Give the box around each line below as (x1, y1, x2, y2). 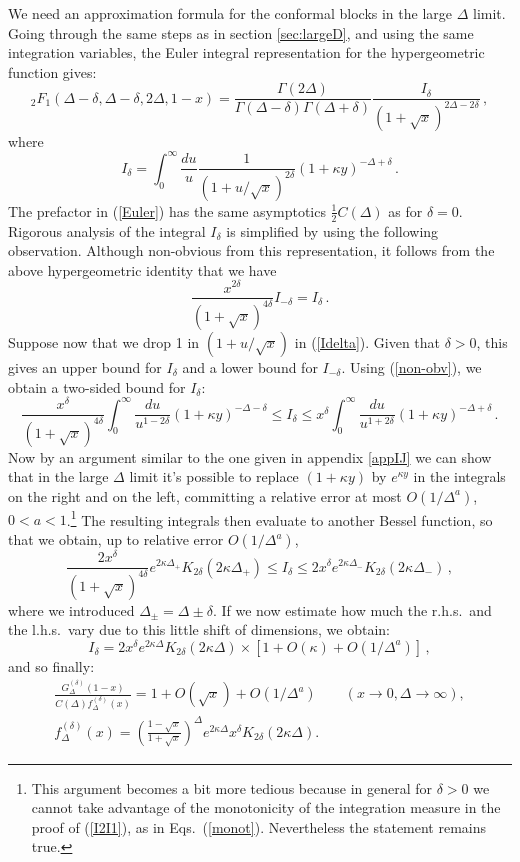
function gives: (8, 61, 97, 82)
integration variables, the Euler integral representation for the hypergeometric (8, 42, 485, 63)
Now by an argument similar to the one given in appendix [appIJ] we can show (8, 446, 492, 467)
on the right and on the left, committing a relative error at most (8, 485, 402, 506)
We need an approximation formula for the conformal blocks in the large (8, 3, 453, 23)
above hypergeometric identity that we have (8, 259, 277, 280)
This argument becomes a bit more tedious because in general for (31, 777, 432, 798)
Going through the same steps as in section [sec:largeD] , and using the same (8, 22, 474, 43)
